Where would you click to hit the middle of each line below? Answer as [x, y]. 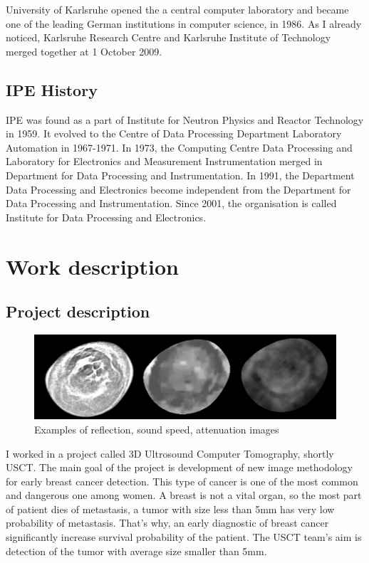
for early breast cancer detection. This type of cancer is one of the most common [182, 481]
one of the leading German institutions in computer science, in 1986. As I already [184, 23]
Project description [78, 311]
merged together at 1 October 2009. [84, 51]
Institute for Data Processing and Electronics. [106, 217]
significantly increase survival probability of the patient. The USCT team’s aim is [184, 537]
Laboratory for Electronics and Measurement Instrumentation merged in [164, 161]
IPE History [52, 89]
